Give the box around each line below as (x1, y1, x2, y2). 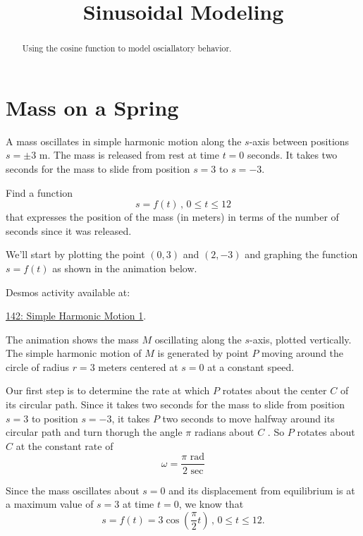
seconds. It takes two (247, 147, 338, 162)
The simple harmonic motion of (6, 346, 142, 360)
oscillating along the (154, 331, 242, 346)
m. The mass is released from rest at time (39, 147, 219, 162)
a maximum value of (6, 497, 94, 511)
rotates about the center (222, 383, 327, 398)
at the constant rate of (16, 438, 113, 453)
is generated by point (157, 346, 249, 360)
